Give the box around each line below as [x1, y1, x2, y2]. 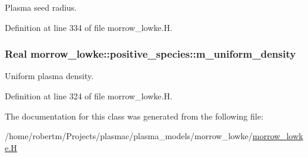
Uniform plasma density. [5, 70, 94, 82]
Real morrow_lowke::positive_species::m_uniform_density [5, 46, 296, 61]
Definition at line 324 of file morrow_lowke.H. [5, 90, 172, 102]
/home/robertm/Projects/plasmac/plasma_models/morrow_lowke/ [5, 130, 253, 142]
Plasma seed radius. [5, 1, 77, 13]
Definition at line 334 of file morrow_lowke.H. [5, 21, 172, 33]
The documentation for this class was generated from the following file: [5, 109, 263, 122]
